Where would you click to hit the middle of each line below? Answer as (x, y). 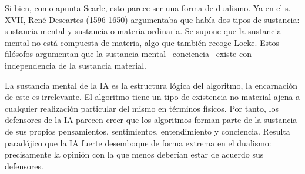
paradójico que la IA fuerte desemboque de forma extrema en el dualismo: (138, 143)
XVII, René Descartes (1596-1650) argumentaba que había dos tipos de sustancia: (152, 19)
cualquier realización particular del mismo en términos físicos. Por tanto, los (142, 108)
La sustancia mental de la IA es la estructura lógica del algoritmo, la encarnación (151, 85)
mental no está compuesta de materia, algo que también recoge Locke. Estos (142, 42)
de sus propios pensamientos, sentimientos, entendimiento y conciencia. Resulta (148, 131)
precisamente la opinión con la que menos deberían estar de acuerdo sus (134, 154)
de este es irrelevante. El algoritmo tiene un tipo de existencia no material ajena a (152, 97)
